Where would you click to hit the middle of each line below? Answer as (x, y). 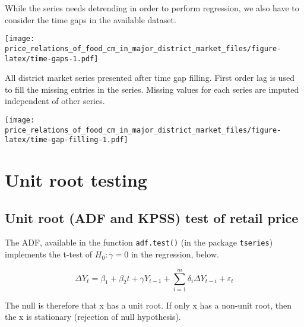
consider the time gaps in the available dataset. (91, 19)
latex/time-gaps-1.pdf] (52, 59)
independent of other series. (55, 101)
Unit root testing (76, 180)
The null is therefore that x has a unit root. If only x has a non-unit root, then (148, 305)
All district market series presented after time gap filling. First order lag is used (150, 78)
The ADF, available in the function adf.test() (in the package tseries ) (139, 242)
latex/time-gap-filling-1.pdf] (66, 140)
